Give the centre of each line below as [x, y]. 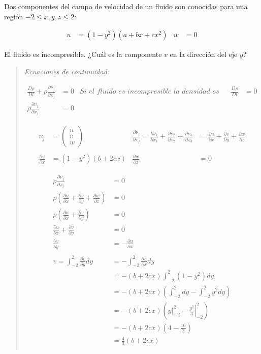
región [14, 16]
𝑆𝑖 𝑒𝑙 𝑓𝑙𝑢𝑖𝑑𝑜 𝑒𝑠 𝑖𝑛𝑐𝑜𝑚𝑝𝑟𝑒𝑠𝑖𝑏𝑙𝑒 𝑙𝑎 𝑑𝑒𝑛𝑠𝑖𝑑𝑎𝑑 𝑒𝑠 [150, 92]
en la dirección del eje [204, 54]
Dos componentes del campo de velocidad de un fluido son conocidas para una [126, 6]
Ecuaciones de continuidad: [67, 71]
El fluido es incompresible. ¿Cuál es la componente [83, 54]
